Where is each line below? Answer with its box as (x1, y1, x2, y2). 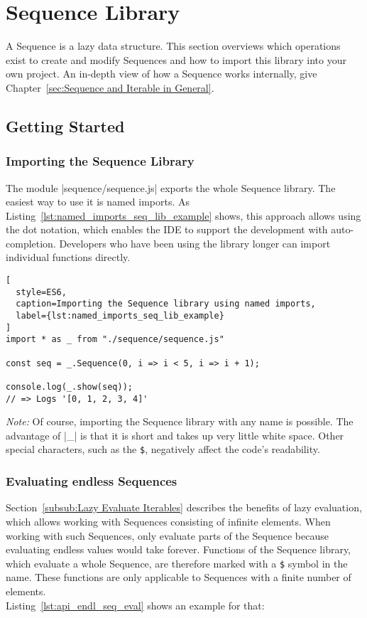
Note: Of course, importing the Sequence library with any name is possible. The (6, 414, 354, 429)
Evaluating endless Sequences (6, 472, 177, 490)
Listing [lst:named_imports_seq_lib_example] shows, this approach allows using (6, 208, 361, 223)
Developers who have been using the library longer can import (59, 235, 331, 250)
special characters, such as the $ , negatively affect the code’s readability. (6, 442, 320, 457)
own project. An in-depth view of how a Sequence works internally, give (6, 66, 317, 81)
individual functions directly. (6, 250, 131, 265)
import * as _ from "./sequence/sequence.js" (6, 334, 224, 345)
